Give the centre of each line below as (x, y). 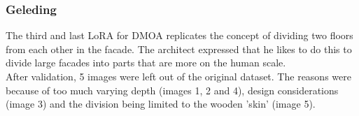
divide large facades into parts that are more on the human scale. (146, 63)
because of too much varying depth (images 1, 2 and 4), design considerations (172, 90)
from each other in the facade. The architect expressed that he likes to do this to (179, 49)
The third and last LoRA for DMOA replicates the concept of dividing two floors (179, 35)
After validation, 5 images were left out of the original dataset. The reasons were (178, 76)
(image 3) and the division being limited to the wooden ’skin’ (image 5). (161, 104)
